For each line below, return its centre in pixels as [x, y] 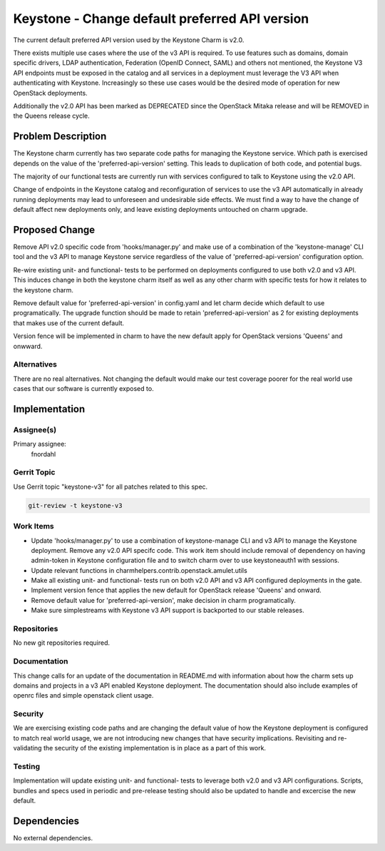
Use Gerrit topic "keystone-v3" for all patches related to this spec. [111, 486]
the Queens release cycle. [52, 116]
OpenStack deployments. [51, 93]
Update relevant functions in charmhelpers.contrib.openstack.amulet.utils [139, 570]
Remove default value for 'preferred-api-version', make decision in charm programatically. [163, 600]
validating [27, 748]
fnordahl [43, 454]
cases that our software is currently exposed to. [83, 389]
